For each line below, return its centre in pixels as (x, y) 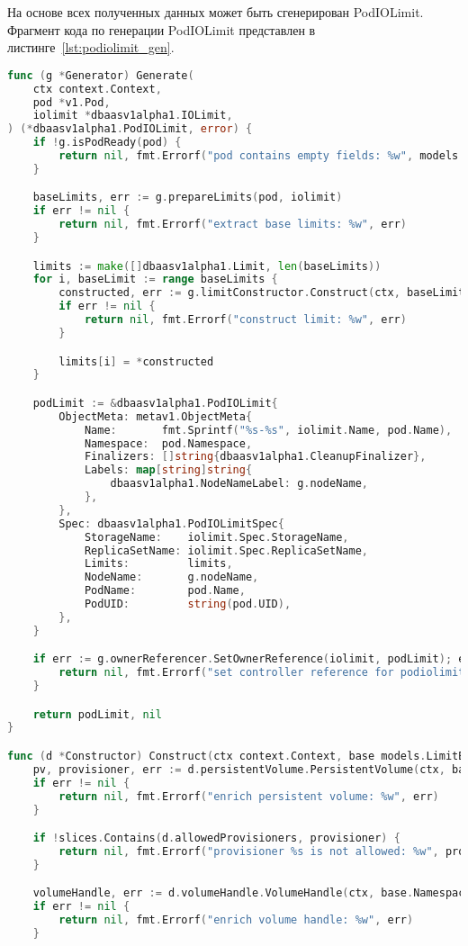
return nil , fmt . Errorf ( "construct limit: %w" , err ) (245, 320)
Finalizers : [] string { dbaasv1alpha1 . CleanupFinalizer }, (255, 457)
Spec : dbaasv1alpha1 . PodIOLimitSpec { (171, 523)
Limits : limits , (158, 564)
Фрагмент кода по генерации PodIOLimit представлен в (162, 29)
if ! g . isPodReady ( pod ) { (107, 143)
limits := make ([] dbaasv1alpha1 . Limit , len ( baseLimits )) (207, 266)
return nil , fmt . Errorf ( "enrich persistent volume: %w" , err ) (249, 796)
